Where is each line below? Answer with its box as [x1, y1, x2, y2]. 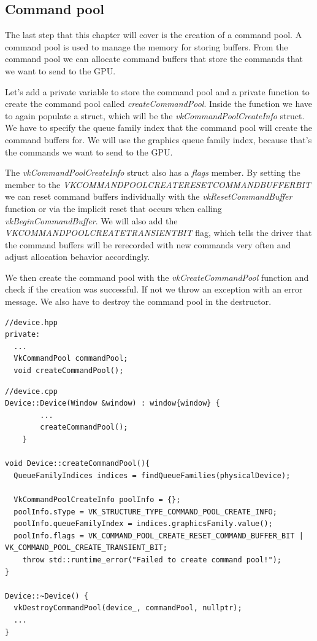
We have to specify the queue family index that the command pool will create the [5, 121, 312, 134]
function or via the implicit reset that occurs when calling [5, 202, 222, 214]
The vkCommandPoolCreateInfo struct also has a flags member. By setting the [5, 166, 300, 179]
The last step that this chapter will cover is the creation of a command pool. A [5, 28, 302, 41]
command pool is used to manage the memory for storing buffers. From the [5, 40, 288, 53]
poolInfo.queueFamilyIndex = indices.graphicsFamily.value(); [13, 519, 273, 529]
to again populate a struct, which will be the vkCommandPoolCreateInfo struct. [5, 109, 305, 122]
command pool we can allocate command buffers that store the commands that [5, 52, 303, 65]
